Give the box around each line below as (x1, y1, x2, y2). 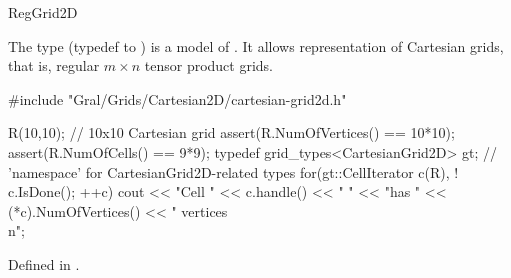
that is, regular (8, 55, 100, 76)
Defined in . (8, 253, 80, 274)
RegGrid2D (8, 2, 78, 22)
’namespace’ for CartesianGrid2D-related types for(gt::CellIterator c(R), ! (8, 161, 459, 182)
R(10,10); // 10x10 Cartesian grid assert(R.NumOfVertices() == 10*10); (8, 122, 455, 143)
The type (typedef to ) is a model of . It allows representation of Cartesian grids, (8, 35, 504, 56)
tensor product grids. (144, 55, 274, 76)
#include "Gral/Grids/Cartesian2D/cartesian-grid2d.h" (8, 88, 347, 109)
